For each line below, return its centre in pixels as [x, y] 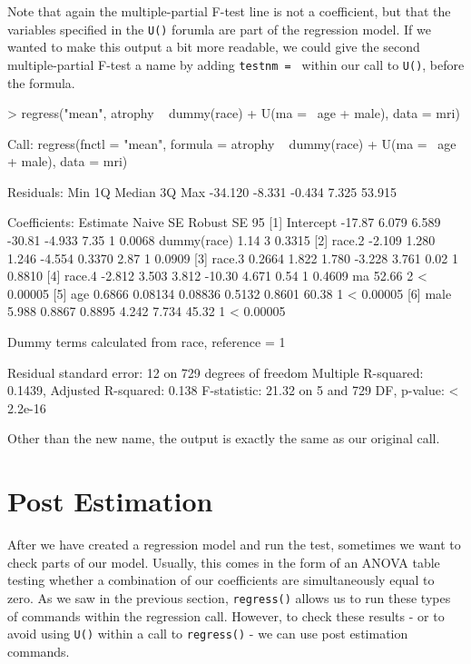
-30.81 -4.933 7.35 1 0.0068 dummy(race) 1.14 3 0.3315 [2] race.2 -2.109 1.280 [221, 240]
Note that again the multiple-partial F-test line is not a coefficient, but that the [229, 11]
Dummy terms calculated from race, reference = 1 [147, 342]
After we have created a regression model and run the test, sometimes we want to [234, 545]
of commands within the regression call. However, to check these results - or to [226, 615]
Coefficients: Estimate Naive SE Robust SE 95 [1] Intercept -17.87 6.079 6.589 [224, 222]
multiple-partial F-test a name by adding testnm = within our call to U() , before [236, 64]
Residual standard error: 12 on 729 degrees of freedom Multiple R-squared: [216, 372]
